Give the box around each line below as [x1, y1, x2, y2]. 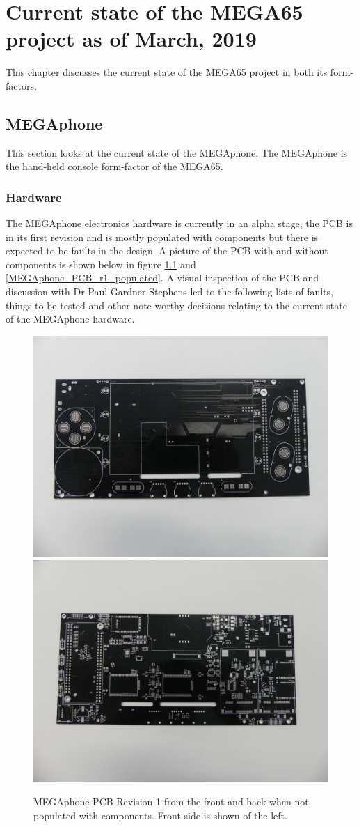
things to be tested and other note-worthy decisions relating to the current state [6, 297, 347, 312]
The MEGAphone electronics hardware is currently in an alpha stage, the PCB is [6, 216, 353, 231]
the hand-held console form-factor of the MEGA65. [6, 159, 223, 173]
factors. [6, 78, 37, 93]
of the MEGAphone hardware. [6, 311, 135, 326]
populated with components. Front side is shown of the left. [33, 807, 287, 822]
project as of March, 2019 [6, 24, 257, 53]
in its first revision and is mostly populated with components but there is [6, 229, 319, 244]
